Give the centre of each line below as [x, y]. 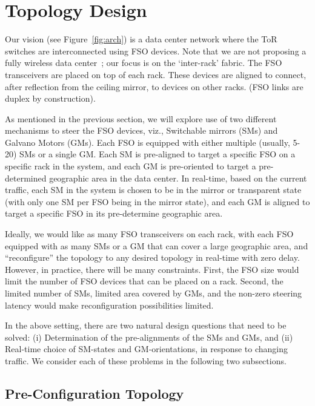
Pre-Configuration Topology [94, 393]
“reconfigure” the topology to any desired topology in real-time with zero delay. [152, 257]
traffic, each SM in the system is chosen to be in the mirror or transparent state [153, 190]
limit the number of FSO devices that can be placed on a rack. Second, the [144, 281]
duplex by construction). [50, 98]
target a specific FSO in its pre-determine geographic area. [114, 213]
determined [26, 178]
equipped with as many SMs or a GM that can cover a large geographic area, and [157, 245]
